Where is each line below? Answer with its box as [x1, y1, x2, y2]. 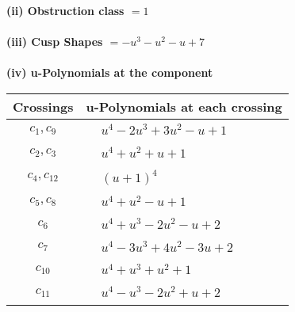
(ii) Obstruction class [6, 2, 125, 18]
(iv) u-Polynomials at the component [6, 64, 213, 81]
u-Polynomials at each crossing [86, 97, 282, 116]
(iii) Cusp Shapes [6, 33, 103, 50]
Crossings [13, 97, 74, 116]
